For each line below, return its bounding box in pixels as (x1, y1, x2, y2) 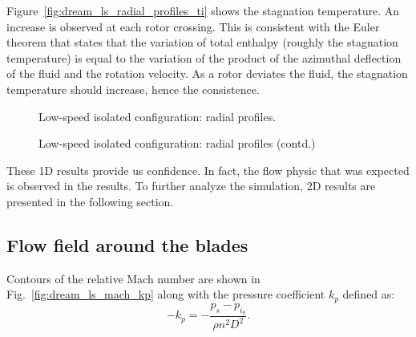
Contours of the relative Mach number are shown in (6, 270, 261, 286)
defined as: (342, 286, 395, 302)
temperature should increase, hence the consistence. (6, 80, 260, 97)
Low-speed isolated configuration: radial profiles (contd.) (38, 135, 316, 152)
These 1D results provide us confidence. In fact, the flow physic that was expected (6, 161, 410, 178)
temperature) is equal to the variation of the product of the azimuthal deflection (6, 49, 402, 66)
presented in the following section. (6, 193, 174, 209)
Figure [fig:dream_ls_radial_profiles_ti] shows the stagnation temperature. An (6, 2, 400, 18)
